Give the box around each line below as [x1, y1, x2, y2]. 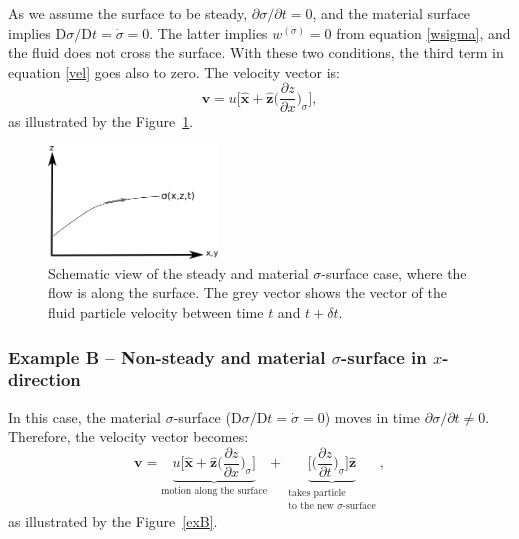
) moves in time [324, 406, 421, 427]
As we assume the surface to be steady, [8, 3, 248, 23]
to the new [288, 501, 334, 512]
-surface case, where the [321, 262, 467, 283]
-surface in [341, 344, 427, 369]
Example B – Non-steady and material [8, 344, 326, 369]
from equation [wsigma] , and [336, 22, 511, 43]
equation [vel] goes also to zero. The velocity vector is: [8, 61, 341, 82]
